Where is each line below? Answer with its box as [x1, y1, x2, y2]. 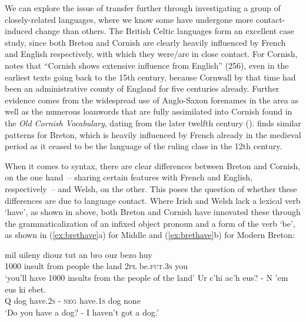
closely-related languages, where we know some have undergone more [5, 13, 254, 25]
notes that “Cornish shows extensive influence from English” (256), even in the [5, 59, 289, 71]
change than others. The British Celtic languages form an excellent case [35, 25, 294, 37]
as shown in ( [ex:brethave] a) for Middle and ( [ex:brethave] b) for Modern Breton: [5, 229, 295, 241]
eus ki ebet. [5, 283, 46, 295]
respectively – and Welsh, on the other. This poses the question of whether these [5, 182, 297, 194]
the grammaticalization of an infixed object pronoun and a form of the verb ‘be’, [5, 217, 295, 229]
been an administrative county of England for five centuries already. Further [5, 82, 280, 95]
